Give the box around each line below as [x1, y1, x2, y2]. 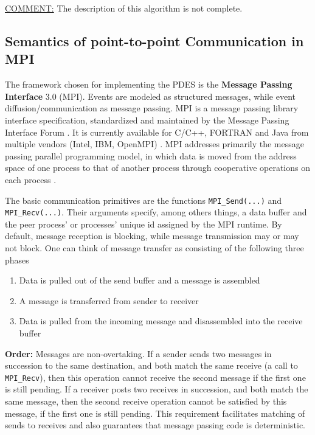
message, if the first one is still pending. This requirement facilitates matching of [5, 406, 305, 419]
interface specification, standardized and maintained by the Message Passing [5, 113, 289, 126]
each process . [5, 173, 57, 186]
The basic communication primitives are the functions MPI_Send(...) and [5, 193, 282, 206]
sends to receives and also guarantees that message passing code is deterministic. [5, 419, 305, 431]
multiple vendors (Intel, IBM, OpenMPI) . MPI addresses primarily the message [5, 137, 304, 150]
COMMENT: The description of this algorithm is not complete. [5, 2, 243, 14]
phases [5, 253, 29, 266]
